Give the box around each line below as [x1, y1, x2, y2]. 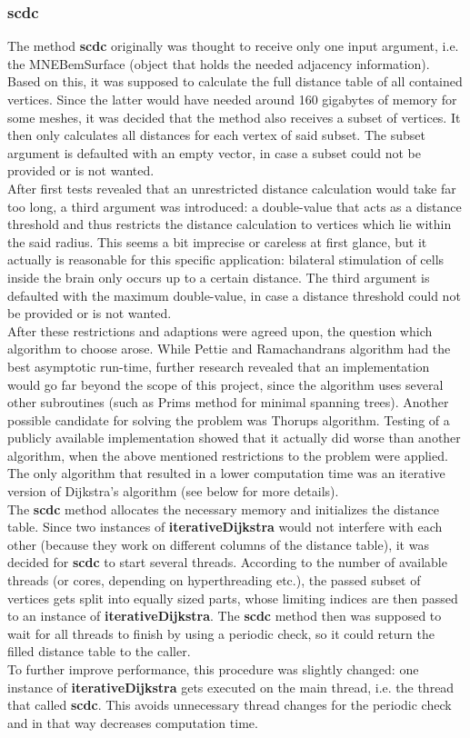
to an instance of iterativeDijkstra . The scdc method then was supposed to [7, 606, 442, 625]
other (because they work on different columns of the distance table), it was [7, 534, 429, 553]
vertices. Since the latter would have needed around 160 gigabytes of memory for [7, 90, 457, 108]
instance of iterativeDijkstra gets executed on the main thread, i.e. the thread [7, 677, 455, 696]
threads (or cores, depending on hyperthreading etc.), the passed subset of [7, 571, 421, 590]
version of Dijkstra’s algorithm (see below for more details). [7, 482, 339, 501]
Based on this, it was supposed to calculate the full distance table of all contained [7, 72, 463, 91]
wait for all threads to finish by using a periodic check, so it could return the [7, 623, 435, 643]
